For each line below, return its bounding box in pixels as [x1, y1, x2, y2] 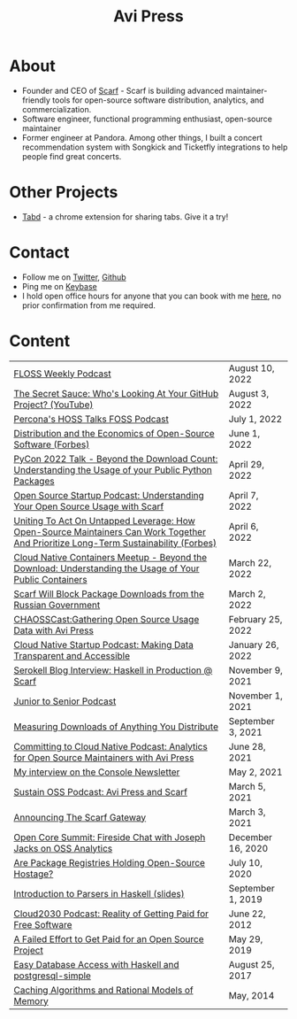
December [228, 830, 272, 843]
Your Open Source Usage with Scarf [13, 500, 164, 513]
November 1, [228, 689, 283, 701]
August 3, [228, 387, 270, 399]
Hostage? [13, 868, 54, 880]
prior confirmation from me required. [21, 299, 156, 311]
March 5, [228, 780, 267, 792]
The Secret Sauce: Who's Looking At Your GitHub [13, 387, 219, 399]
